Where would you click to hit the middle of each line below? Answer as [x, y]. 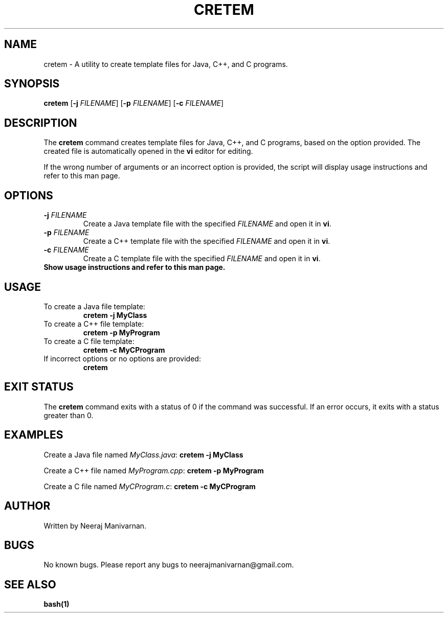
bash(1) [57, 604]
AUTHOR [27, 506]
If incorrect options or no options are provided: [122, 358]
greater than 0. [69, 415]
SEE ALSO [30, 584]
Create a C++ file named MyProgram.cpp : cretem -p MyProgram [154, 470]
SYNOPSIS [32, 84]
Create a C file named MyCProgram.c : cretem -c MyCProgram [150, 486]
